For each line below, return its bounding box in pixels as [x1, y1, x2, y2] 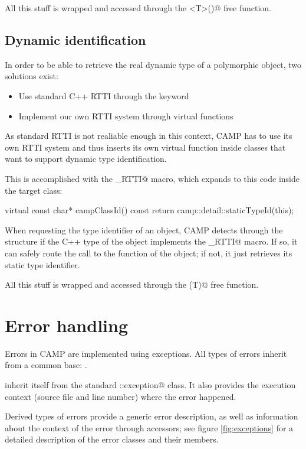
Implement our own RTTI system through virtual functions [18, 109, 233, 122]
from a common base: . [5, 359, 87, 371]
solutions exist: [5, 70, 58, 82]
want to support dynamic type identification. [5, 152, 167, 165]
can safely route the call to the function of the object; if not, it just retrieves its [5, 246, 292, 259]
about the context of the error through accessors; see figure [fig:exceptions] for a [5, 421, 294, 434]
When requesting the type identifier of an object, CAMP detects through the [5, 223, 283, 236]
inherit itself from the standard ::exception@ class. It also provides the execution [5, 379, 296, 391]
